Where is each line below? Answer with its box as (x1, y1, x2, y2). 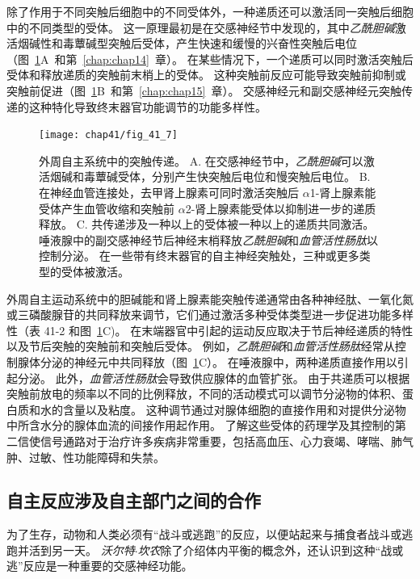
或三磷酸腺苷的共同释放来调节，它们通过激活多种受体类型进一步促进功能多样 (6, 306, 414, 323)
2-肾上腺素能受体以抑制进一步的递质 (185, 199, 376, 216)
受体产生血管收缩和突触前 (39, 199, 174, 216)
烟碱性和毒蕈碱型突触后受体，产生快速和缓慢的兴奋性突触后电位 (17, 35, 357, 52)
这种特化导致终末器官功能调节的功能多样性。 (28, 98, 267, 115)
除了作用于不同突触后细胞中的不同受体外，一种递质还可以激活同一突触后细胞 (6, 3, 414, 19)
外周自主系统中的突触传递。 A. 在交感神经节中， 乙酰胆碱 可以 (39, 152, 363, 169)
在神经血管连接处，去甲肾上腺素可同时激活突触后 (39, 184, 299, 200)
